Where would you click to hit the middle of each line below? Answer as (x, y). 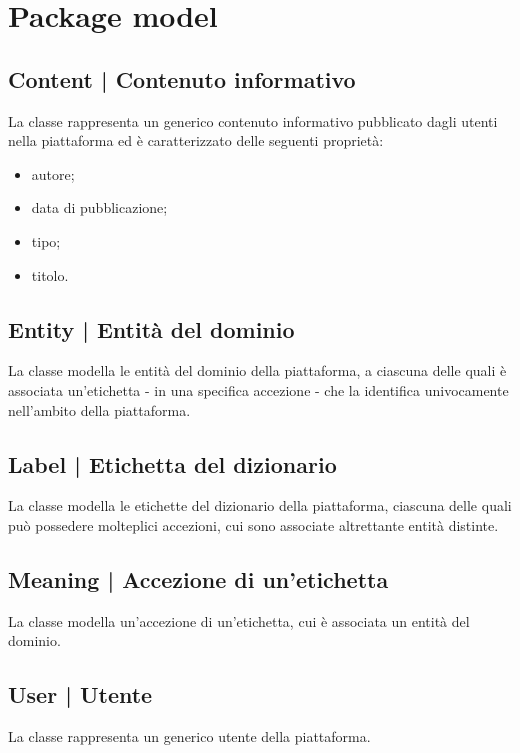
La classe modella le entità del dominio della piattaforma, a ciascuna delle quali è (257, 370)
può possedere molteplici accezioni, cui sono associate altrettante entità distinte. (253, 524)
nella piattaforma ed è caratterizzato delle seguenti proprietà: (196, 140)
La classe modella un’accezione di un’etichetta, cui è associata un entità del (239, 620)
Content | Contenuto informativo (182, 78)
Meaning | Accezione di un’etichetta (198, 578)
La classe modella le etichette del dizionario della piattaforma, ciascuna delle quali (260, 505)
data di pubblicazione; (99, 207)
